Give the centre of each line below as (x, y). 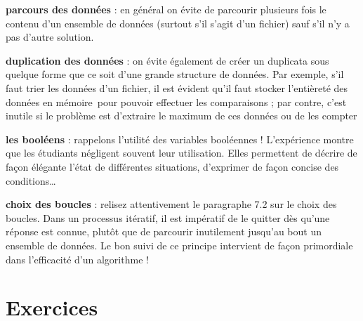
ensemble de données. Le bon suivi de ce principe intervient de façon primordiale (179, 245)
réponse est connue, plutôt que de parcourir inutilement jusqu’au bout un (164, 231)
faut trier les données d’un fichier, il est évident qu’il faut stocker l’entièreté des (177, 87)
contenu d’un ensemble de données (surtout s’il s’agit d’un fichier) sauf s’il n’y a (178, 23)
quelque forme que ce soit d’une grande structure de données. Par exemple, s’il (175, 74)
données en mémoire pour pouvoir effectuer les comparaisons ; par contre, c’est (176, 101)
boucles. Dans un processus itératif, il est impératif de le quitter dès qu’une (168, 217)
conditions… (31, 180)
